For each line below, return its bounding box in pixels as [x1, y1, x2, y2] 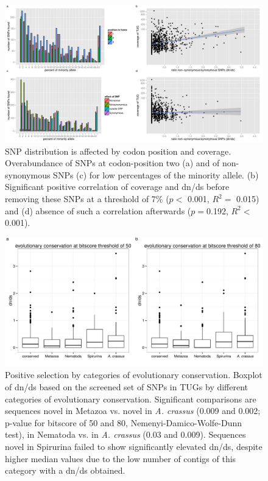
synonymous [5, 168, 51, 181]
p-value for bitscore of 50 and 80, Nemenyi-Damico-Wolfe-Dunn [5, 416, 242, 429]
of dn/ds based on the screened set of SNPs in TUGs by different [5, 381, 249, 393]
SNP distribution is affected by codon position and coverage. [5, 144, 231, 157]
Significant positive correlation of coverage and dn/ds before [5, 180, 230, 193]
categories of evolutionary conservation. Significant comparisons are [5, 392, 256, 405]
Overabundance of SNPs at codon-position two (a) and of [5, 156, 220, 169]
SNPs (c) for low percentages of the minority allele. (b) [53, 168, 259, 181]
